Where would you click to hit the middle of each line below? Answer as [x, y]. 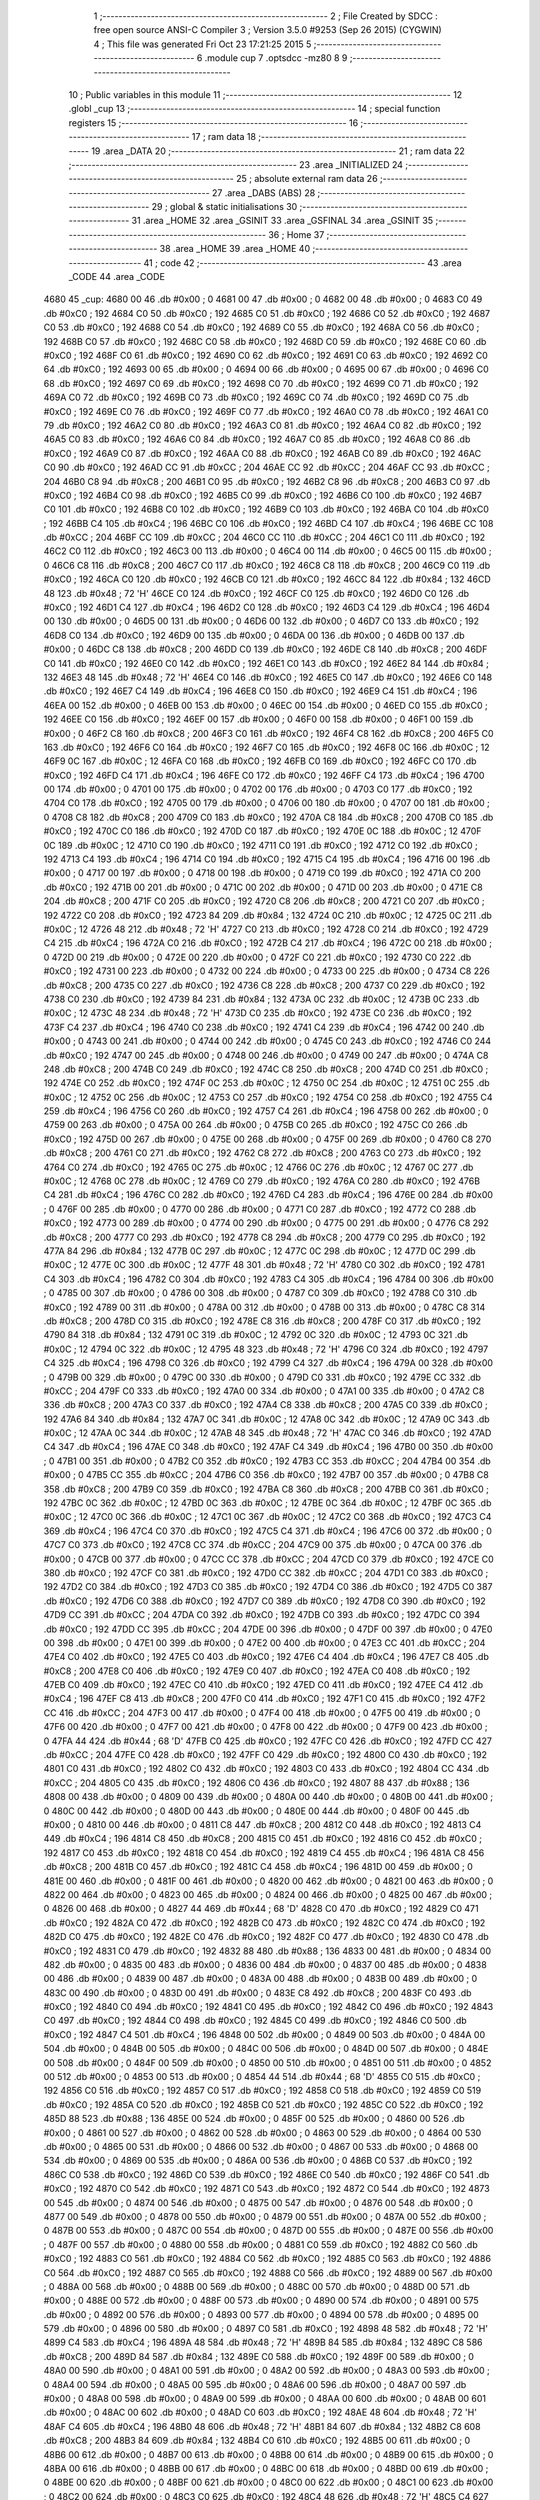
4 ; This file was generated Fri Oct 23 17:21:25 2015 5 [202, 44]
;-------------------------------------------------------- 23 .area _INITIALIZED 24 [236, 164]
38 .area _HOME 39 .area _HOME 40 [234, 249]
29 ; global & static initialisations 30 [224, 207]
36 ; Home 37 [296, 234]
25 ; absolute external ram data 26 [307, 179]
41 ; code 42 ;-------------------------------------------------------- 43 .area [302, 262]
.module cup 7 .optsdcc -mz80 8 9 [276, 58]
